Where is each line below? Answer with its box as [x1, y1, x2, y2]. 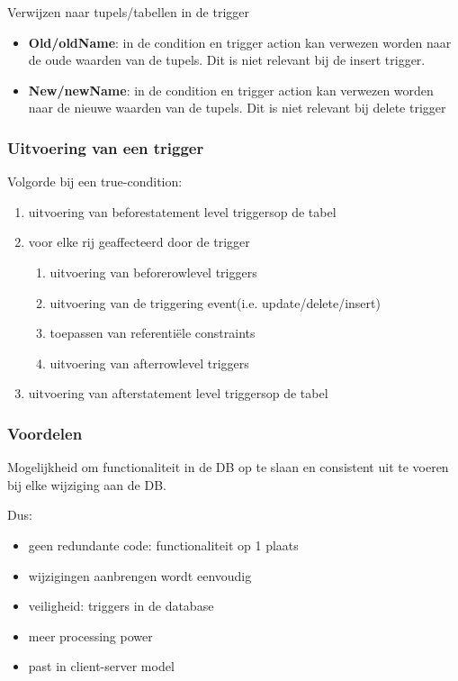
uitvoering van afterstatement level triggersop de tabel [28, 384, 328, 403]
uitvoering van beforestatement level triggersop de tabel [28, 202, 337, 221]
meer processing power [28, 626, 153, 645]
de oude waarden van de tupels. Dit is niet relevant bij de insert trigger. [28, 50, 426, 69]
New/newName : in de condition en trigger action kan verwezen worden [28, 80, 434, 99]
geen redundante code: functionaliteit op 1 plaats [28, 535, 299, 554]
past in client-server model [28, 657, 175, 676]
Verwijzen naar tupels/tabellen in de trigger [7, 3, 249, 21]
